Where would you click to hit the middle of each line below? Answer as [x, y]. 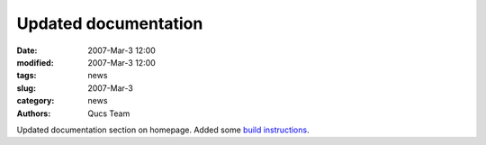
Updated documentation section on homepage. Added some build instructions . [163, 130]
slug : [26, 88]
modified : [35, 62]
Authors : [34, 113]
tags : [27, 76]
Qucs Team [109, 113]
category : [36, 101]
